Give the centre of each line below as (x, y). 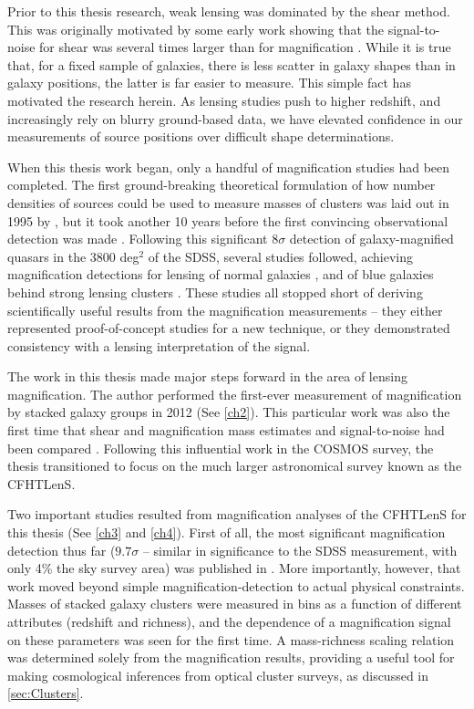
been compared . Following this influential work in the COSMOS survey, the (221, 448)
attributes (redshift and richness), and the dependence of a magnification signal (229, 621)
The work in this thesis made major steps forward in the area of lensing (207, 376)
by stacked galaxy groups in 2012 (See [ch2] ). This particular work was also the (229, 412)
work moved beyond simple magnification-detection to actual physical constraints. (236, 585)
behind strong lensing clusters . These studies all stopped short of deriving (215, 292)
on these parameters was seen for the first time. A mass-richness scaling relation (231, 639)
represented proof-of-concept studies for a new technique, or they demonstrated (229, 328)
